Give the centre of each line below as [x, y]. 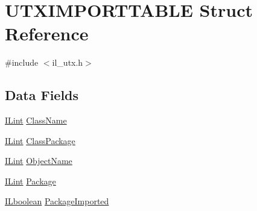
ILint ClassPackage [40, 140]
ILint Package [30, 181]
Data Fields [42, 95]
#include [22, 62]
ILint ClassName [36, 120]
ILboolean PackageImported [57, 201]
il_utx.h [68, 62]
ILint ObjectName [39, 161]
